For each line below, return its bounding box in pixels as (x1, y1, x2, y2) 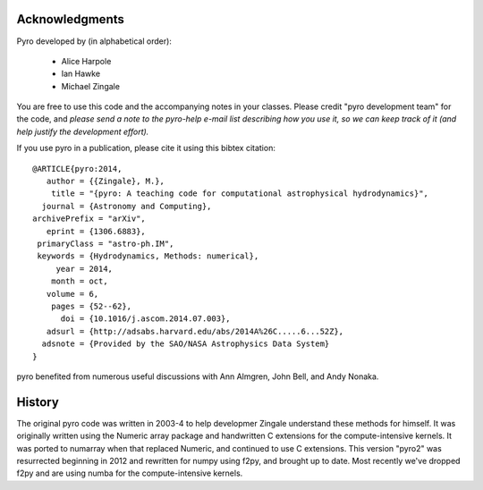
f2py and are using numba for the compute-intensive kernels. (16, 468, 243, 478)
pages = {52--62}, (50, 300, 132, 311)
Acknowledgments (16, 12, 125, 27)
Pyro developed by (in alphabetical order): (16, 36, 172, 46)
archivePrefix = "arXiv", (32, 214, 147, 224)
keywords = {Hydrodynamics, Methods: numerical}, (37, 251, 259, 261)
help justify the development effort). (16, 126, 149, 137)
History (16, 394, 60, 410)
